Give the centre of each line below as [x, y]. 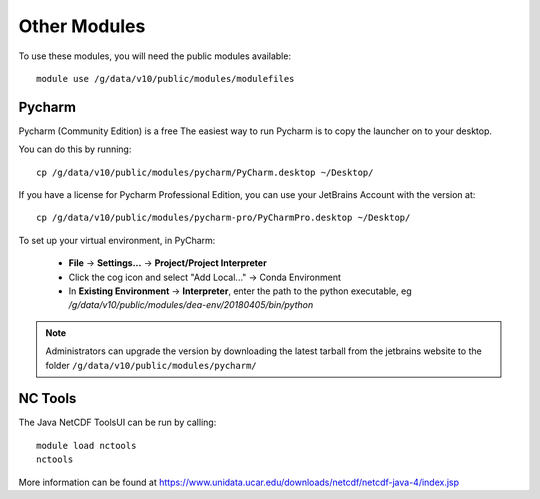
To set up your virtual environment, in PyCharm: [117, 240]
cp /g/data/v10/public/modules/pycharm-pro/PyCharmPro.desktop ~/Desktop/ [223, 218]
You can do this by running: [75, 149]
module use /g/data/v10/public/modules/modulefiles [165, 78]
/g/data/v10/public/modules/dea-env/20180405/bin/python [191, 305]
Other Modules [82, 26]
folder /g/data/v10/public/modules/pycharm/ [151, 365]
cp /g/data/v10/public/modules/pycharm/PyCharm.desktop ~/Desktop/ [205, 172]
